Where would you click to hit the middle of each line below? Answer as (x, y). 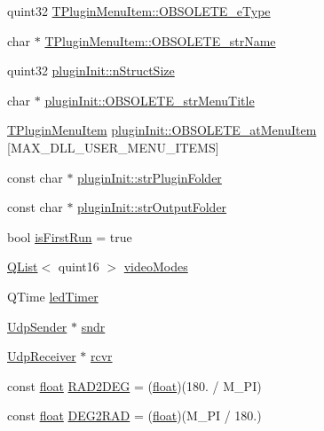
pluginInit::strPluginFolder (150, 177)
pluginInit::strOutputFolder (152, 207)
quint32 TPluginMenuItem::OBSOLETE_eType (139, 11)
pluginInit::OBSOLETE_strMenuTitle (150, 100)
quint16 (79, 266)
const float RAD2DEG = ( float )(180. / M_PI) (134, 385)
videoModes (156, 266)
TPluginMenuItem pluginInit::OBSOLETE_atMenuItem (162, 130)
